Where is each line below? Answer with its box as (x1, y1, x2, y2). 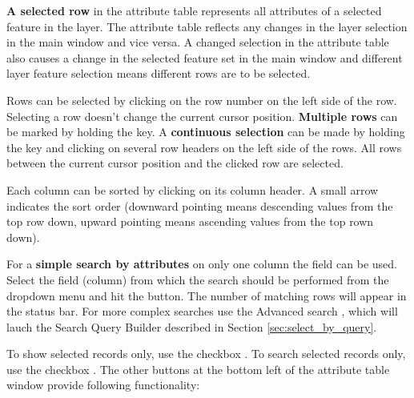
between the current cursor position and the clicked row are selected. (6, 155, 344, 171)
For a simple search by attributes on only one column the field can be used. (6, 255, 397, 272)
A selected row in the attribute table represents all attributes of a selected (6, 2, 382, 18)
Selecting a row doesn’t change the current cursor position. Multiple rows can (6, 107, 398, 124)
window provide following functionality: (6, 376, 200, 393)
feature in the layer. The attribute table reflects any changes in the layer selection (6, 18, 408, 34)
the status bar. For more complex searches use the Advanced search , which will (6, 303, 398, 320)
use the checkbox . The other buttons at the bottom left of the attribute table (6, 360, 390, 377)
